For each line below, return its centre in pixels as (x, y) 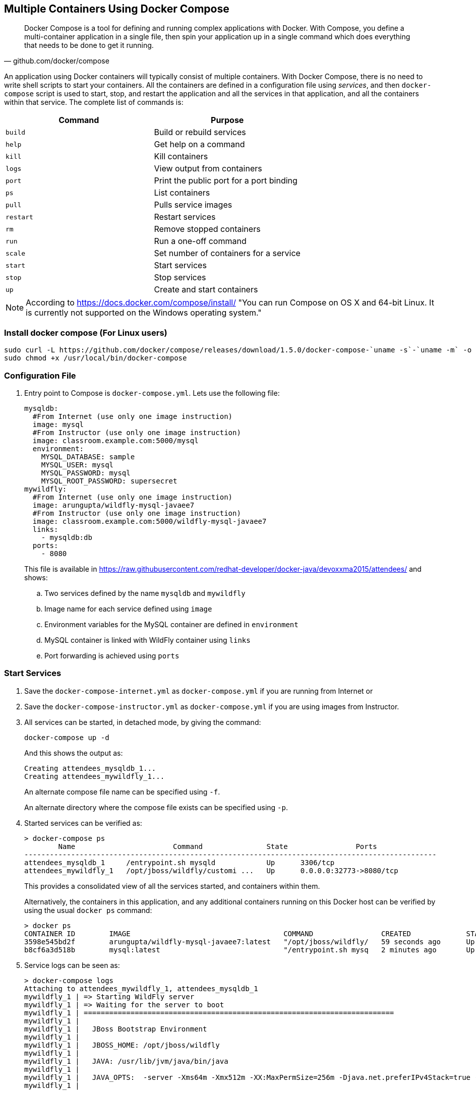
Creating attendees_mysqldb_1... (90, 768)
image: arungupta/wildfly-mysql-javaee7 (113, 505)
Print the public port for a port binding (226, 181)
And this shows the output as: (74, 753)
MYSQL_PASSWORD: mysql (86, 473)
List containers (182, 193)
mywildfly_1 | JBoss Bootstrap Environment (116, 1029)
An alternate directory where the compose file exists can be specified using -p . (156, 807)
